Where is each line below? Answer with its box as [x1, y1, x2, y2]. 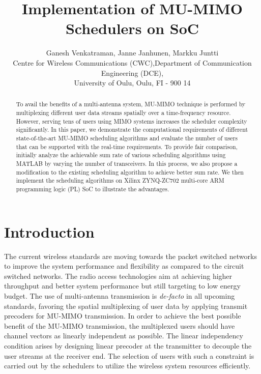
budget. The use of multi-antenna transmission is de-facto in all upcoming [4, 291, 235, 301]
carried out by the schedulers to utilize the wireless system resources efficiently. [4, 360, 251, 371]
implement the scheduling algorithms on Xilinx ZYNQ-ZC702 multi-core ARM [16, 176, 224, 185]
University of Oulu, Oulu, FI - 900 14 [74, 77, 191, 88]
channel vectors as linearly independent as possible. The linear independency [4, 330, 243, 341]
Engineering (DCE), [101, 67, 164, 78]
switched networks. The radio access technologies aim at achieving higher [4, 270, 233, 281]
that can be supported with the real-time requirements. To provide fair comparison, [16, 142, 238, 151]
